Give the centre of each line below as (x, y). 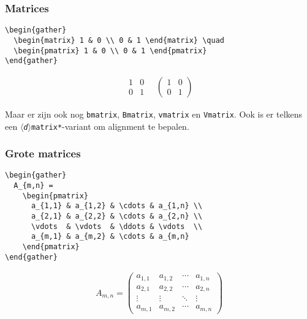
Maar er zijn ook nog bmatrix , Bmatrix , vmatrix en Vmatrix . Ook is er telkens (154, 114)
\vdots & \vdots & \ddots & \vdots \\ (117, 226)
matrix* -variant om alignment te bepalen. (110, 126)
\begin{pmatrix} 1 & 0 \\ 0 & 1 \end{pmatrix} (110, 51)
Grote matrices (43, 153)
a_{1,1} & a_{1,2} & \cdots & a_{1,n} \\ (117, 206)
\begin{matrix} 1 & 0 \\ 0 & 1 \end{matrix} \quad (119, 40)
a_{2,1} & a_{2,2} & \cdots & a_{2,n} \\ (117, 216)
